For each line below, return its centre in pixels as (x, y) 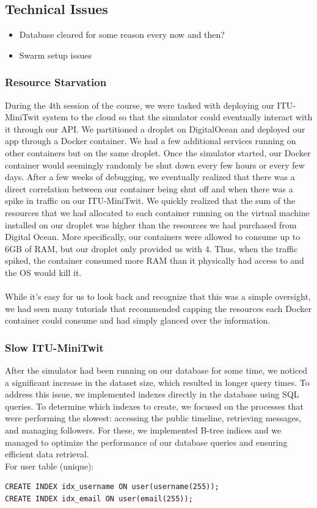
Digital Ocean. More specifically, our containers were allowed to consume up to (153, 237)
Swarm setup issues (55, 55)
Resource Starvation (56, 82)
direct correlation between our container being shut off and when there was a (149, 188)
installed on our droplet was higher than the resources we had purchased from (151, 224)
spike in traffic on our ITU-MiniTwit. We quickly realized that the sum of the (150, 201)
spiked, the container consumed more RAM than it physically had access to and (155, 260)
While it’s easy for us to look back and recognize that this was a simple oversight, (158, 296)
